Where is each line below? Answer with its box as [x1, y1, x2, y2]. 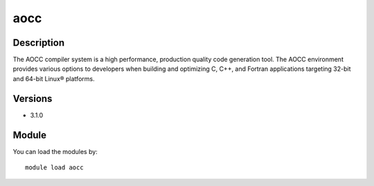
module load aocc [25, 164, 84, 171]
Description [12, 37, 65, 49]
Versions [12, 92, 53, 104]
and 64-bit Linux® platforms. [12, 74, 95, 83]
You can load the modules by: [12, 147, 98, 155]
